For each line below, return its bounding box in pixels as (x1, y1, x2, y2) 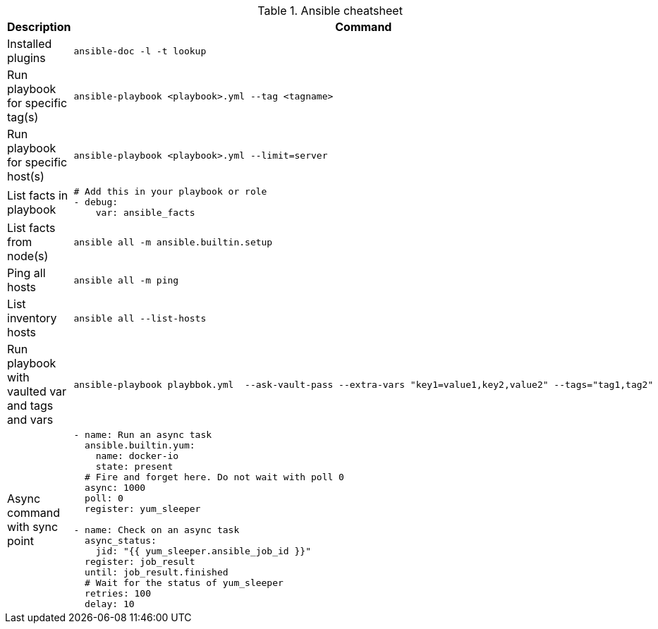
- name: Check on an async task (73, 525, 240, 535)
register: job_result (85, 556, 195, 567)
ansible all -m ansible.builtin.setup (73, 236, 273, 248)
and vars (7, 413, 54, 427)
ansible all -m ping (73, 274, 179, 286)
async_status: (85, 535, 157, 546)
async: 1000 (85, 482, 146, 493)
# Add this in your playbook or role (73, 186, 267, 197)
